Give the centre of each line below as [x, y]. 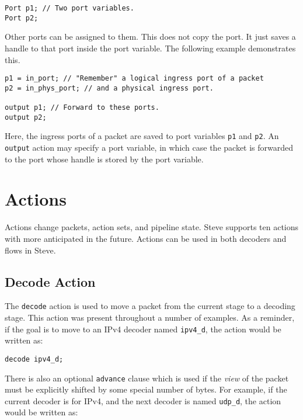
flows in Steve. [30, 250]
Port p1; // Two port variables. [69, 8]
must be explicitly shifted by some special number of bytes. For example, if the [146, 389]
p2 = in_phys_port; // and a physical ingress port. [109, 88]
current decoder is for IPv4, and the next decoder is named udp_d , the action [143, 400]
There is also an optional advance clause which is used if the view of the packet [147, 378]
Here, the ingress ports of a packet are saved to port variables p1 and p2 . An [142, 136]
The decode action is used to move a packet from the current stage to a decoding [150, 306]
